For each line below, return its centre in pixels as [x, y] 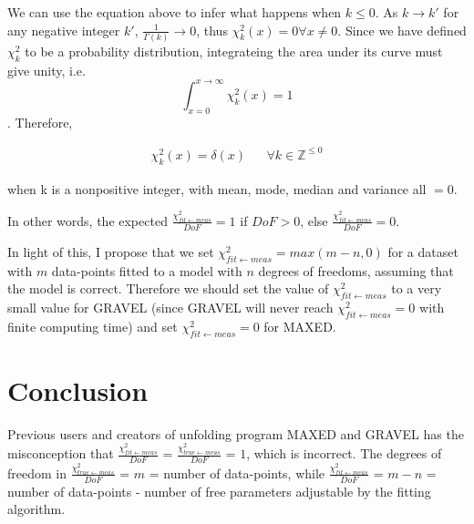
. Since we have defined [402, 30]
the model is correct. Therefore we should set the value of [168, 288]
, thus [212, 30]
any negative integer [64, 30]
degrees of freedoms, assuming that [356, 270]
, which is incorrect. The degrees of [344, 453]
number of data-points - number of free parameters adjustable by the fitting [219, 491]
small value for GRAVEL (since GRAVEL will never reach [170, 307]
